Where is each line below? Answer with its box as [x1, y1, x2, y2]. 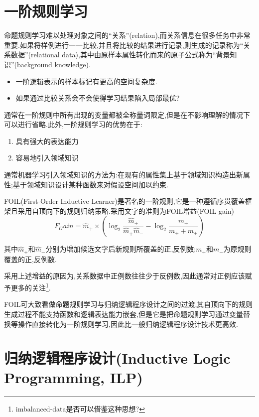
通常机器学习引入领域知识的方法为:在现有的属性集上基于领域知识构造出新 [4, 169, 243, 180]
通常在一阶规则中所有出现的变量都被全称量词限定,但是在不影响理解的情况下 [4, 109, 250, 120]
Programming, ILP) [4, 367, 143, 388]
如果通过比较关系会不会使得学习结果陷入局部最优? [15, 93, 180, 103]
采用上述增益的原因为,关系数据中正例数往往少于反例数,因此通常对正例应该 [4, 271, 245, 281]
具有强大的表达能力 [15, 136, 79, 146]
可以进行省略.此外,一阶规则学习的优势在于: [4, 119, 142, 130]
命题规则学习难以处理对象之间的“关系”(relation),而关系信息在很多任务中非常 [4, 30, 251, 40]
